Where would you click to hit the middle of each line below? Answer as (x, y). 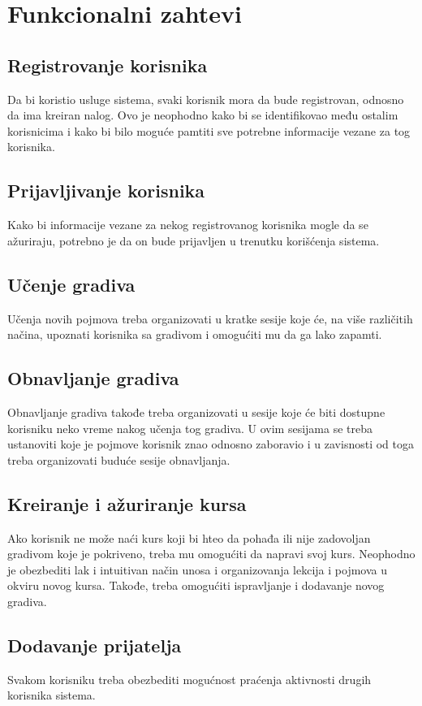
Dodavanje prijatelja (95, 645)
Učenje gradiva (71, 284)
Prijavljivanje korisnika (106, 191)
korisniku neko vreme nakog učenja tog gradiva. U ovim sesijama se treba (190, 428)
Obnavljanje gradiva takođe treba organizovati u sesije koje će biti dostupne (196, 411)
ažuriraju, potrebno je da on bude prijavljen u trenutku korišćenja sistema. (194, 240)
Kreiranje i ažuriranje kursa (127, 503)
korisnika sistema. (52, 695)
